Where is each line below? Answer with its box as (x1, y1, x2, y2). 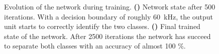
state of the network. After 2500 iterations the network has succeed (4, 30, 211, 41)
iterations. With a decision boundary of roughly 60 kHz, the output (4, 11, 213, 21)
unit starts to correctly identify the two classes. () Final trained (4, 21, 200, 31)
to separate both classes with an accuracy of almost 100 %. (4, 40, 186, 51)
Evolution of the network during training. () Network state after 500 (4, 1, 215, 11)
